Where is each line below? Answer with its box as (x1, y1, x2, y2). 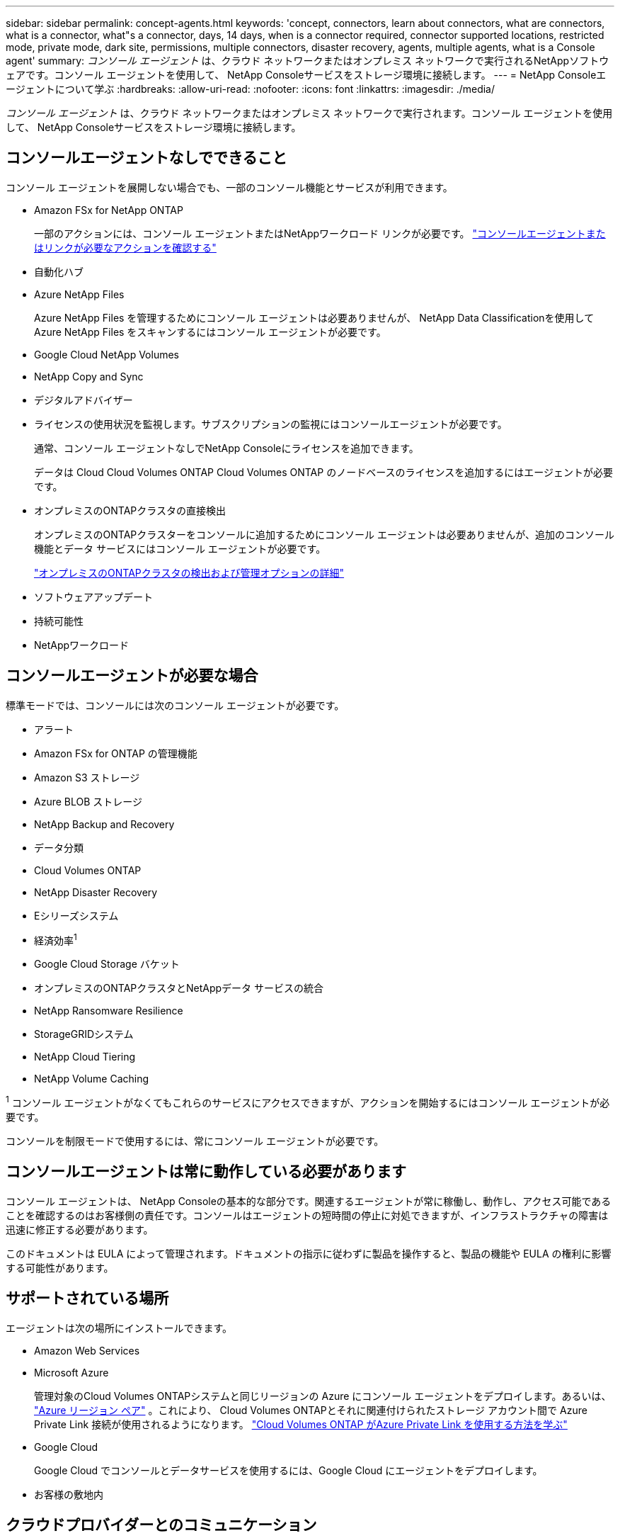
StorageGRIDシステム (34, 1028, 134, 1041)
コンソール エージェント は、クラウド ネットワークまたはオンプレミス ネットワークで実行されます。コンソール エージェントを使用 (6, 107, 613, 119)
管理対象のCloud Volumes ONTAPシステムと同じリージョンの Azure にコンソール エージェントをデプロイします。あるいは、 (34, 1389, 612, 1402)
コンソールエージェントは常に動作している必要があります (6, 1163, 406, 1181)
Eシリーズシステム (34, 909, 119, 922)
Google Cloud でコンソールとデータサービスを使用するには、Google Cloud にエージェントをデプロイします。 (34, 1464, 543, 1476)
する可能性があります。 (6, 1261, 114, 1274)
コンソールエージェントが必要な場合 (6, 667, 258, 685)
